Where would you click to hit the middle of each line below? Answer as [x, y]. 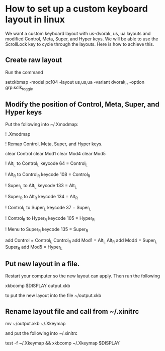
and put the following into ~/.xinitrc [42, 333]
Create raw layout [34, 60]
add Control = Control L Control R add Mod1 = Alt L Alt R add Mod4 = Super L [81, 241]
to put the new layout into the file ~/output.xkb [53, 296]
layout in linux [35, 19]
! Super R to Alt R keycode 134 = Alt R [42, 197]
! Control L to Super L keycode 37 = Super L [48, 208]
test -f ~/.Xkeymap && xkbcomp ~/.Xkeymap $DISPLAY [63, 343]
